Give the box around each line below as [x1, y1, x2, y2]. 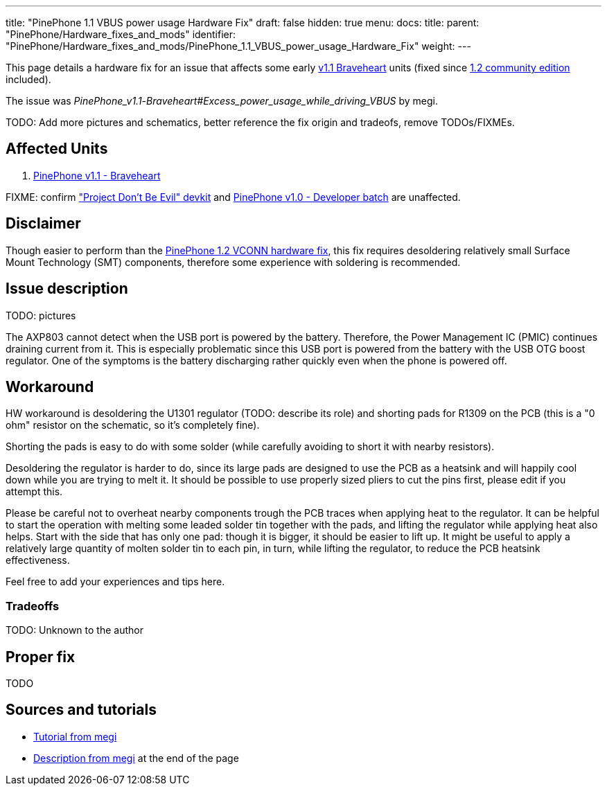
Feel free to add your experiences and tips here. [6, 576, 225, 588]
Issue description [6, 280, 128, 298]
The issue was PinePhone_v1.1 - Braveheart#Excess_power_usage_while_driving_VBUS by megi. [6, 95, 439, 107]
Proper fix [6, 648, 76, 666]
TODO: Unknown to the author [6, 624, 143, 637]
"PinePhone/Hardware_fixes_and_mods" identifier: [6, 28, 236, 40]
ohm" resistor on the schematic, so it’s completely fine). [6, 419, 260, 432]
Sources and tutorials [6, 701, 157, 719]
